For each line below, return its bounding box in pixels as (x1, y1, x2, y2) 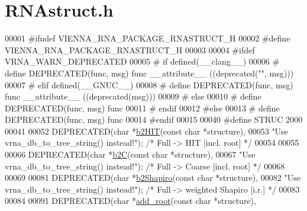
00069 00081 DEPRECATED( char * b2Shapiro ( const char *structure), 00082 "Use (5, 171, 300, 184)
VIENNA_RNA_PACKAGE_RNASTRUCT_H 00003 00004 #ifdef (5, 43, 255, 56)
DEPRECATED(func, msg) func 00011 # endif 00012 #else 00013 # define (5, 101, 280, 114)
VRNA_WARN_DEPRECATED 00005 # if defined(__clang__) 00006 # (5, 55, 280, 68)
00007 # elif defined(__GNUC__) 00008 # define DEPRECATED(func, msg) (5, 78, 293, 91)
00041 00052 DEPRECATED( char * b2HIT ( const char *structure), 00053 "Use (5, 124, 288, 137)
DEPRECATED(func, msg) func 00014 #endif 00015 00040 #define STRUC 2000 (5, 113, 302, 126)
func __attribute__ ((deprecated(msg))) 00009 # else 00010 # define (5, 90, 261, 103)
